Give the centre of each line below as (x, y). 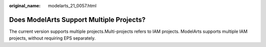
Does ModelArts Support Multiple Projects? (77, 20)
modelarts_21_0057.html (72, 6)
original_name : (25, 6)
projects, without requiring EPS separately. (52, 38)
